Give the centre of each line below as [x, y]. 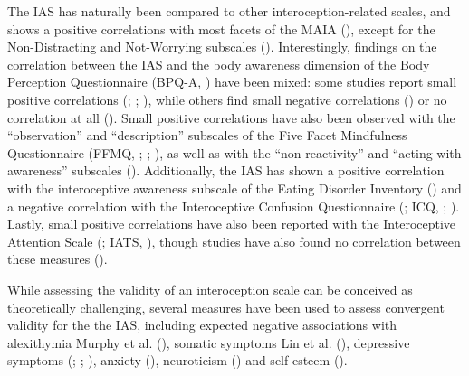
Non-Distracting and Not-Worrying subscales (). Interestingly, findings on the [222, 47]
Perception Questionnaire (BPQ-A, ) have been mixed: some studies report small [232, 82]
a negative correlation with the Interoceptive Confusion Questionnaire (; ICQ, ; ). [234, 206]
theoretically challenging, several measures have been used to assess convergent [226, 307]
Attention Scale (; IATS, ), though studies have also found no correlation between [234, 241]
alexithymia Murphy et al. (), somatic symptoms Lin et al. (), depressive [209, 342]
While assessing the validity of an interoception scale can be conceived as [210, 289]
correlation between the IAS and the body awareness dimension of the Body [219, 64]
